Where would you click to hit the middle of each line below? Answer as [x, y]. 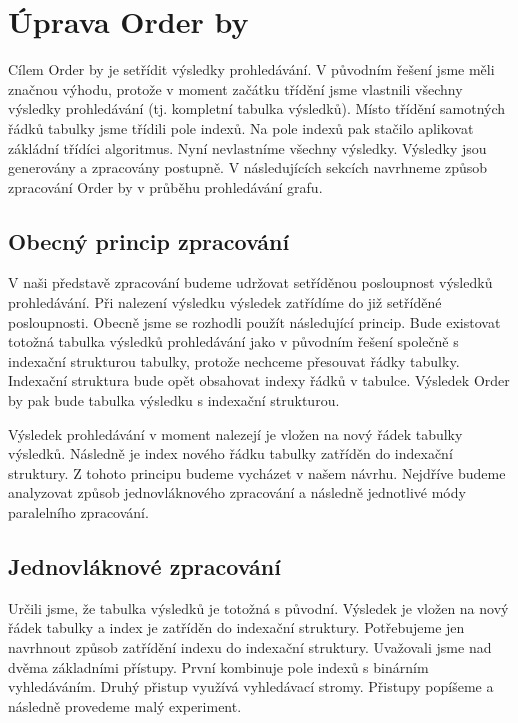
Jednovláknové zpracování [144, 566]
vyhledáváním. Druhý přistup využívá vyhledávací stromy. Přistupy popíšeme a [251, 686]
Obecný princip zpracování [149, 240]
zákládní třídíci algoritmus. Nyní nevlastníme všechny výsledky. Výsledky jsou [247, 147]
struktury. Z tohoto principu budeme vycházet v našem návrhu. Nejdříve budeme [257, 472]
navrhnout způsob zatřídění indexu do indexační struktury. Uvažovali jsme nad [250, 647]
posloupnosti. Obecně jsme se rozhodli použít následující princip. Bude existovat [254, 321]
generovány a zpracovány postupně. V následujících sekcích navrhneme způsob [248, 167]
